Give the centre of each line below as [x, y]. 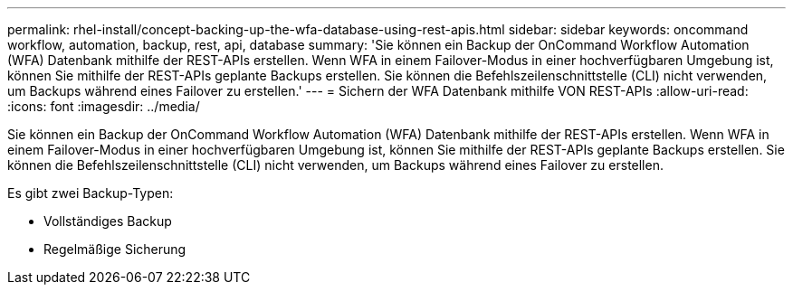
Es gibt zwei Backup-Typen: [91, 193]
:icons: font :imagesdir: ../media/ [104, 106]
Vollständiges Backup [108, 221]
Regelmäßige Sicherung [115, 249]
